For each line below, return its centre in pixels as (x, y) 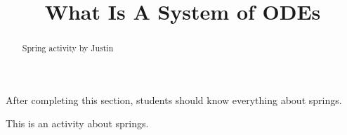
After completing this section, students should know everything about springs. (174, 99)
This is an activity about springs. (77, 123)
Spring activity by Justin (68, 48)
